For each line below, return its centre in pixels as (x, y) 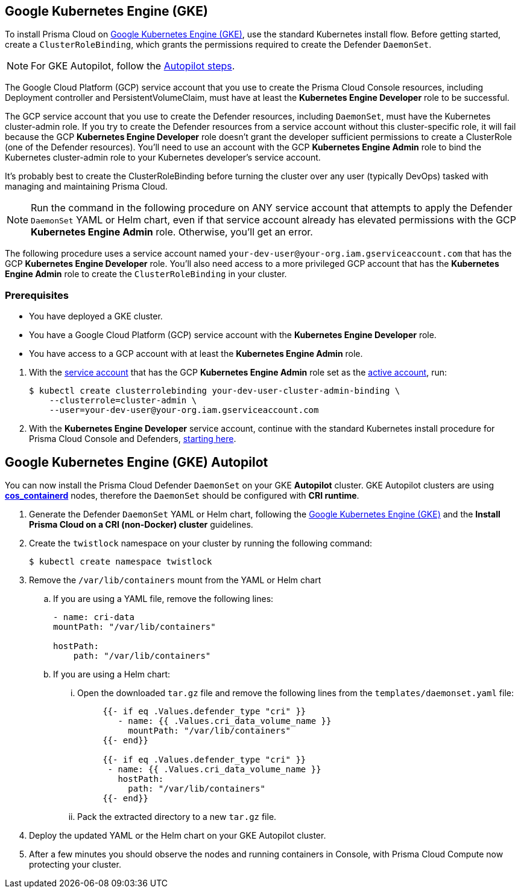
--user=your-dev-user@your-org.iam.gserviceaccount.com (184, 410)
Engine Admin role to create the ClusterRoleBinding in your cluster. (146, 274)
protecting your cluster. (75, 865)
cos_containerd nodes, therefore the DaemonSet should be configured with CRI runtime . (182, 496)
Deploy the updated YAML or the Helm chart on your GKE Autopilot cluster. (178, 836)
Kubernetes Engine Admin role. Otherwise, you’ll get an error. (172, 232)
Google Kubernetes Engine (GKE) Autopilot (137, 462)
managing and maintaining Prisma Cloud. (86, 187)
